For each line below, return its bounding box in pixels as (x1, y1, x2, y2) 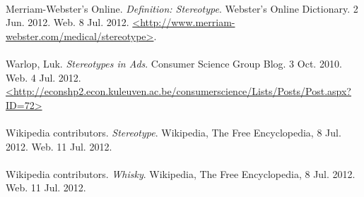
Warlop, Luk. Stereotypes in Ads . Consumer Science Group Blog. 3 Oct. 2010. (6, 56, 342, 70)
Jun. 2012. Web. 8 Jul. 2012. (6, 15, 129, 30)
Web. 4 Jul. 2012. (6, 70, 81, 84)
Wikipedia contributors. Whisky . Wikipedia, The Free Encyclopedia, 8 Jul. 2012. (6, 166, 356, 181)
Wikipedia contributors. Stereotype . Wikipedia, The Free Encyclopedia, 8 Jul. (6, 125, 341, 139)
